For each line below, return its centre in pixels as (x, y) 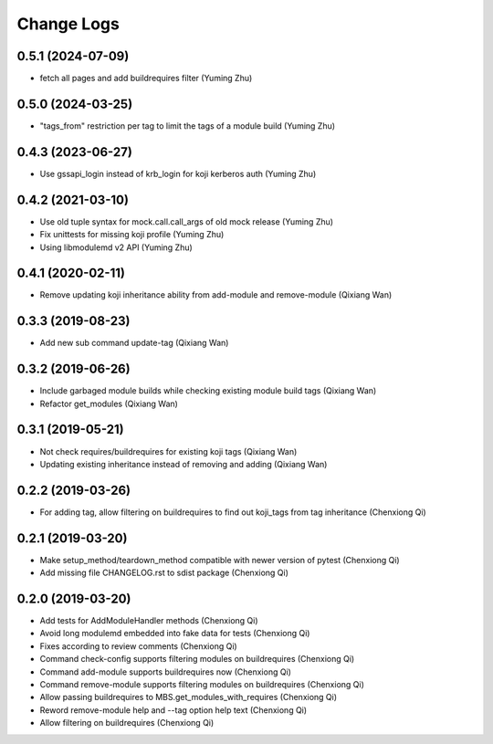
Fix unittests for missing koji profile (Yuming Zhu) (132, 235)
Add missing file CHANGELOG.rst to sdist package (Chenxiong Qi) (164, 573)
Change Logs (68, 24)
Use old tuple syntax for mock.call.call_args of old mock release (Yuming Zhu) (186, 221)
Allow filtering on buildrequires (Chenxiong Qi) (127, 723)
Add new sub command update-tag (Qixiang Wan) (134, 343)
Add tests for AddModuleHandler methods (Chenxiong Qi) (149, 621)
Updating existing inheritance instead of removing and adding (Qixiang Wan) (184, 464)
